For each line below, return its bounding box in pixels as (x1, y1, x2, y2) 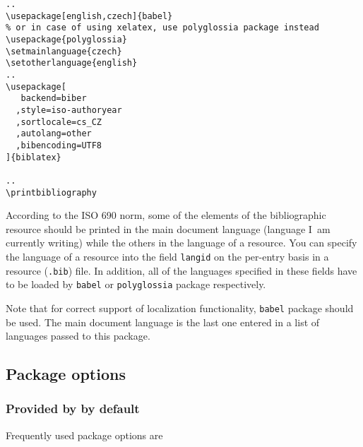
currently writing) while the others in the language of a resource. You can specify (6, 235, 357, 250)
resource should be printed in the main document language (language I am (6, 221, 331, 236)
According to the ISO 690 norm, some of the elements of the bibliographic (6, 208, 326, 222)
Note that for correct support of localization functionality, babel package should (6, 300, 354, 315)
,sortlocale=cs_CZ (16, 117, 102, 127)
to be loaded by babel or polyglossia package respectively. (6, 277, 266, 292)
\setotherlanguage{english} (6, 58, 138, 68)
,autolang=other (16, 129, 92, 139)
